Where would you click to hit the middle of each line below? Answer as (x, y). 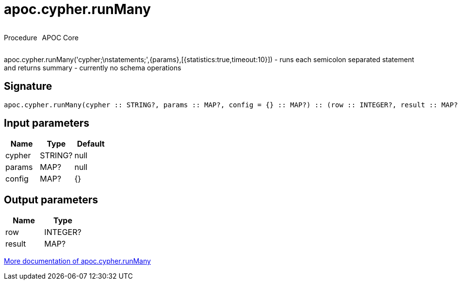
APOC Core (60, 37)
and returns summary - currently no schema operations (93, 67)
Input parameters (47, 123)
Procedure (21, 37)
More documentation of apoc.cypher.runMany (77, 261)
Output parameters (51, 200)
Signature (28, 86)
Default (91, 144)
